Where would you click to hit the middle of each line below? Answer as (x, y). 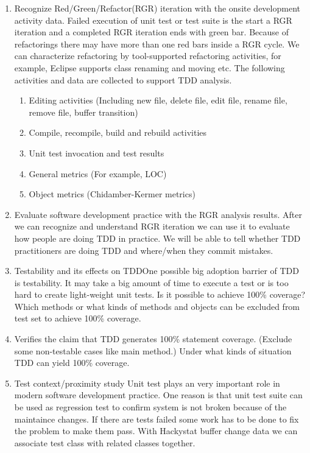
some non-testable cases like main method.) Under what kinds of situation (153, 350)
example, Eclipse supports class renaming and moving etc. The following (150, 67)
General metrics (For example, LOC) (98, 173)
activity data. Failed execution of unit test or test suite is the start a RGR (153, 20)
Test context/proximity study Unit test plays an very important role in (147, 383)
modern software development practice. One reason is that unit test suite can (158, 395)
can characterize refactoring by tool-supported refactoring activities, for (148, 56)
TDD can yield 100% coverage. (72, 363)
